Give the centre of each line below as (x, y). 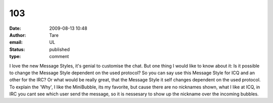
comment (59, 57)
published (60, 49)
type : (15, 57)
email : (16, 42)
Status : (17, 49)
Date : (15, 28)
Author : (18, 35)
